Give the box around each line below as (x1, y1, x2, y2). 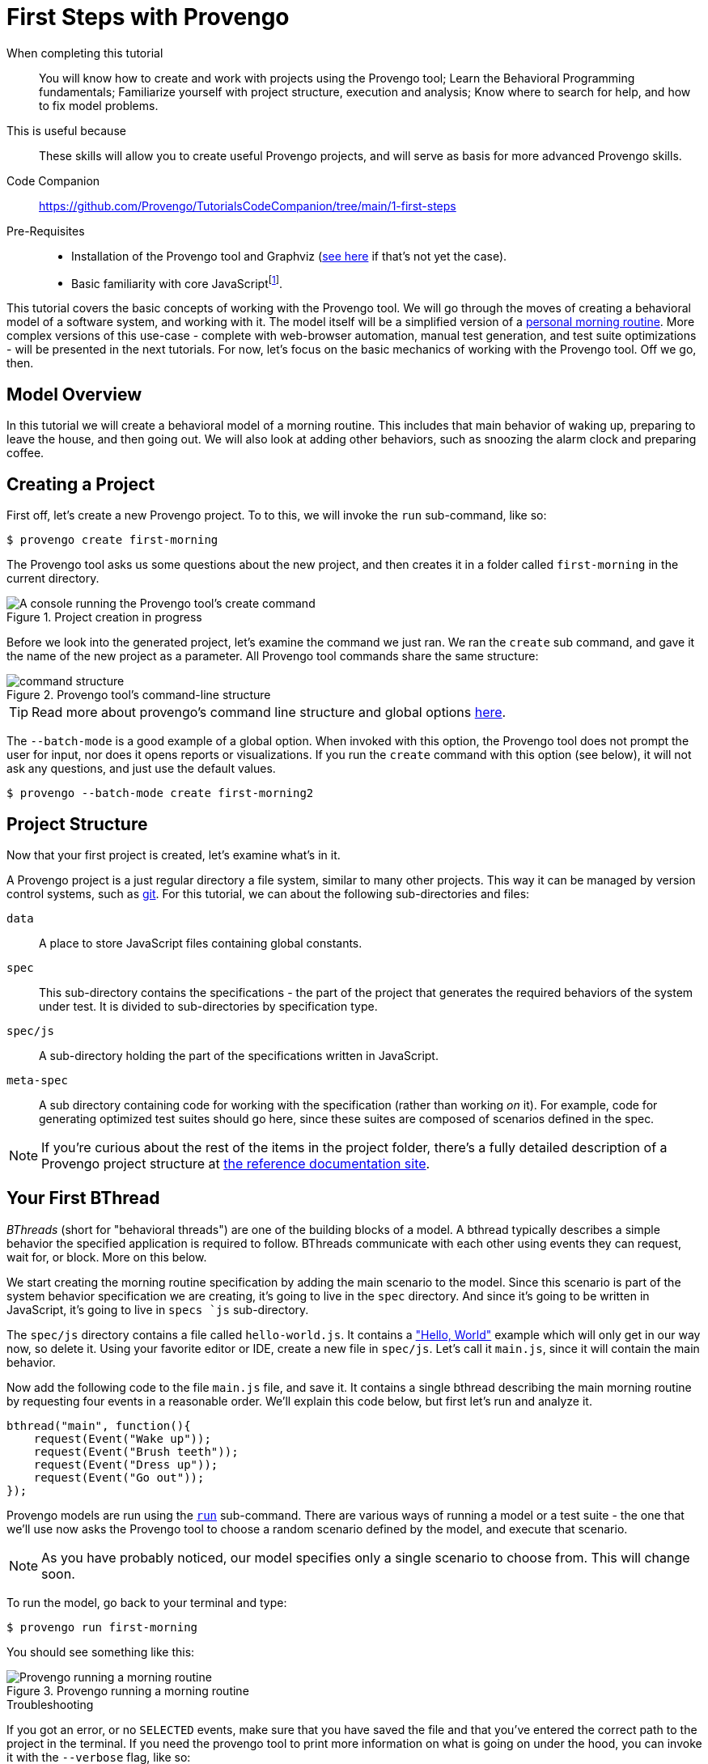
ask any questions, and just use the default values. (6, 761, 276, 776)
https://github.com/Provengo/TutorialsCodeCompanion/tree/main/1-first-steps (39, 198, 456, 213)
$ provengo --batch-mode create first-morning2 (6, 787, 314, 800)
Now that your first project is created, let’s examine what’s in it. (6, 847, 341, 862)
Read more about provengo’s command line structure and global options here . (32, 704, 507, 721)
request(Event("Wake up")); (33, 1431, 211, 1445)
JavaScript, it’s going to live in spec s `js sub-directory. (6, 1302, 309, 1317)
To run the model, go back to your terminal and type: (6, 1595, 287, 1609)
